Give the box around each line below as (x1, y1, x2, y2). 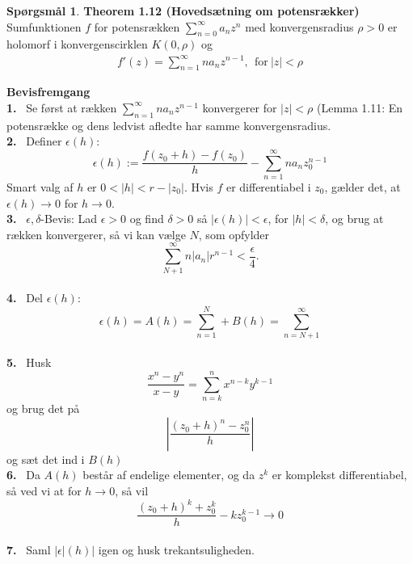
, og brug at (325, 210, 384, 227)
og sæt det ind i (6, 450, 85, 467)
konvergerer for (202, 99, 277, 116)
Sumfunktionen (6, 18, 82, 35)
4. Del (6, 289, 43, 306)
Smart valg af (6, 179, 74, 196)
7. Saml (6, 541, 51, 558)
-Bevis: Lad (40, 210, 98, 227)
